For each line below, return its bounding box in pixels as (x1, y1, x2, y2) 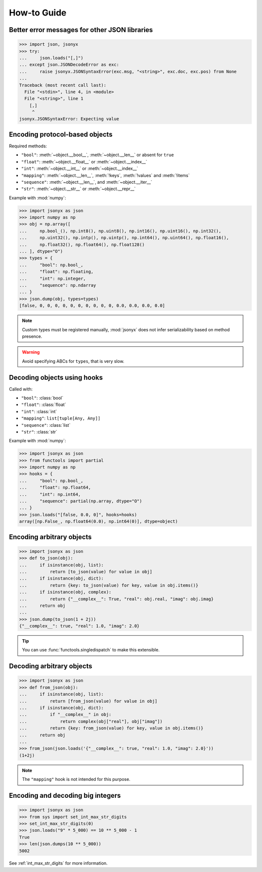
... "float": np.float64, (19, 485, 91, 490)
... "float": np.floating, (19, 269, 94, 275)
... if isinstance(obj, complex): (19, 589, 112, 595)
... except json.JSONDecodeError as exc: (19, 62, 119, 67)
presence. (22, 333, 42, 339)
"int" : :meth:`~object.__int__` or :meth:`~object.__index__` (21, 165, 138, 172)
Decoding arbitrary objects (9, 662, 92, 670)
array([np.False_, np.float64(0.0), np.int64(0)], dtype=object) (19, 519, 178, 524)
